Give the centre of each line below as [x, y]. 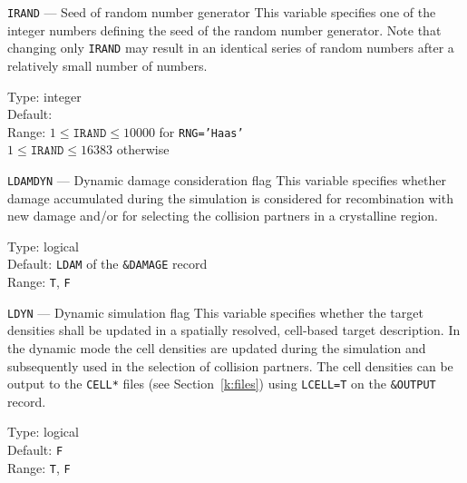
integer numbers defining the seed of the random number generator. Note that [224, 30]
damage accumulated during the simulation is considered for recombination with [230, 197]
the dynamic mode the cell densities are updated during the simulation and [217, 347]
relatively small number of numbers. [107, 65]
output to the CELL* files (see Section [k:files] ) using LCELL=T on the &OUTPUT [222, 384]
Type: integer [44, 96]
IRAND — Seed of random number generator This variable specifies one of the [222, 12]
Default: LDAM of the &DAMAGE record [107, 264]
